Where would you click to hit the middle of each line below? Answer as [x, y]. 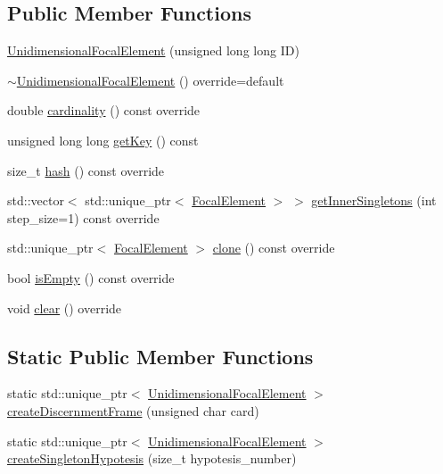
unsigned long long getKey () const [103, 140]
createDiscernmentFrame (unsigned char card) [133, 410]
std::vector [36, 200]
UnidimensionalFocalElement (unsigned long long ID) [153, 50]
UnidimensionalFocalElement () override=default [150, 80]
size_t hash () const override [86, 170]
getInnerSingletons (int [374, 200]
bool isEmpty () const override [91, 277]
